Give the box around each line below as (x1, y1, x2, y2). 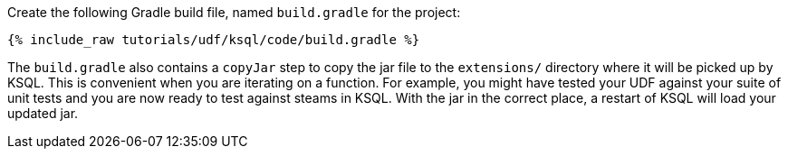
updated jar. (7, 106, 79, 121)
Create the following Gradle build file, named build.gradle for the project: (7, 5, 461, 20)
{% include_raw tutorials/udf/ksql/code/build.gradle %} (7, 32, 420, 47)
